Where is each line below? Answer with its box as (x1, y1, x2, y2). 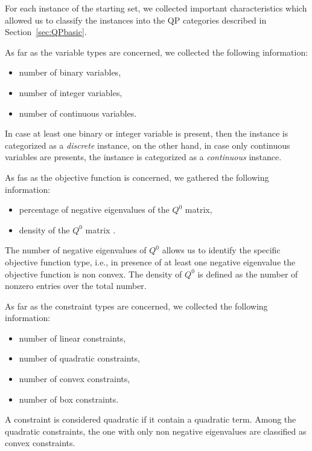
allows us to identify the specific (162, 244, 281, 256)
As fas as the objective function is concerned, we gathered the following (5, 170, 269, 183)
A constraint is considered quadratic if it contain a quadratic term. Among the (5, 413, 296, 426)
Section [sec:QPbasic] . (5, 25, 87, 38)
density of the (19, 223, 70, 236)
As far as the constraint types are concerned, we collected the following (5, 299, 268, 312)
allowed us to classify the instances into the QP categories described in (5, 13, 267, 26)
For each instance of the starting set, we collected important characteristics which (5, 2, 307, 14)
